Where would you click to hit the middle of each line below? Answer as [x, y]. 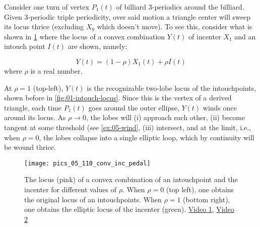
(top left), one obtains [200, 189]
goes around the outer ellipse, [134, 107]
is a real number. [56, 70]
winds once [220, 107]
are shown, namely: [97, 46]
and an [245, 36]
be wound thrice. [30, 147]
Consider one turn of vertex [47, 7]
